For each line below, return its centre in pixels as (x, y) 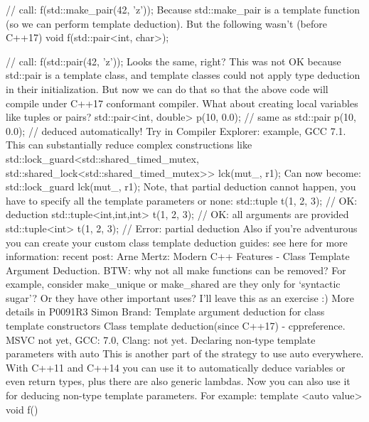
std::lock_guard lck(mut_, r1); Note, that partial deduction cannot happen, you (181, 186)
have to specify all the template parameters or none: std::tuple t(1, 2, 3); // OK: (182, 200)
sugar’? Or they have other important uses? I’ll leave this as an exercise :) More (180, 297)
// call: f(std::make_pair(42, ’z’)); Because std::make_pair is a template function (183, 9)
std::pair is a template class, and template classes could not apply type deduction (183, 75)
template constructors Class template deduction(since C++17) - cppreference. (176, 326)
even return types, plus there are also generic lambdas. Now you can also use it (178, 381)
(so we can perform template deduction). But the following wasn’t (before (166, 23)
